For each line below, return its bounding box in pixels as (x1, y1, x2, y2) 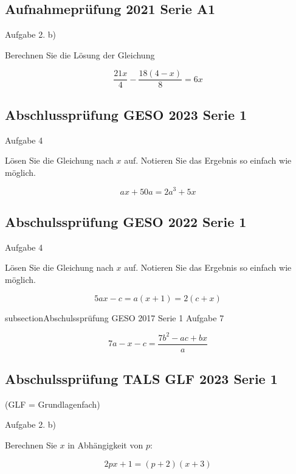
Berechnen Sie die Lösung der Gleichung (5, 48, 155, 61)
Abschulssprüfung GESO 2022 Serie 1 (5, 212, 247, 231)
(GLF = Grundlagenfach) (5, 397, 100, 410)
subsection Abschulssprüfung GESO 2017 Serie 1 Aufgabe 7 (5, 311, 224, 324)
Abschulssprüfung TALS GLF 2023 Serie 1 (5, 369, 278, 388)
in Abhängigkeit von (67, 439, 143, 451)
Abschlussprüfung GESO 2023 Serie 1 (5, 105, 247, 124)
